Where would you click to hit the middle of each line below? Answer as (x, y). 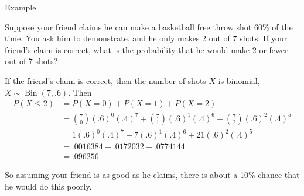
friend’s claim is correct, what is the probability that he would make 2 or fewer (146, 49)
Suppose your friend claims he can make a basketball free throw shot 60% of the (149, 27)
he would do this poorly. (48, 186)
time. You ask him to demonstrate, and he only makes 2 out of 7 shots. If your (146, 38)
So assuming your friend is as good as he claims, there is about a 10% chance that (152, 175)
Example (21, 7)
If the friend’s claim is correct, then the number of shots (105, 80)
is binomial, (239, 80)
